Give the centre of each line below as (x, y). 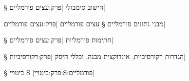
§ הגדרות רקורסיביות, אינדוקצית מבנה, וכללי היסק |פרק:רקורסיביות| (95, 56)
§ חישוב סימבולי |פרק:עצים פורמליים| (55, 7)
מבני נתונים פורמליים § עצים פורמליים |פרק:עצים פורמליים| (85, 23)
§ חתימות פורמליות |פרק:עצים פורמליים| (59, 40)
